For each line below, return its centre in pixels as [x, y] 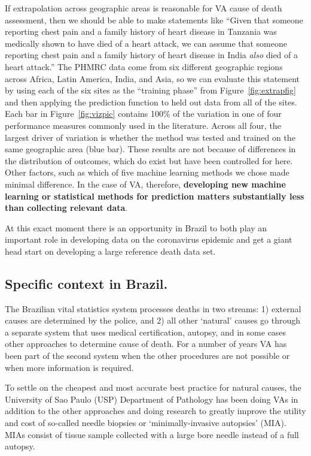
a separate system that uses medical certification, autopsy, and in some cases [146, 332]
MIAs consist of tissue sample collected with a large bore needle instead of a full [152, 434]
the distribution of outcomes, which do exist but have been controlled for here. [149, 160]
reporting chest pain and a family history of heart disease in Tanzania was [141, 31]
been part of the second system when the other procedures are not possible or [147, 356]
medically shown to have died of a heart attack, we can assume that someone [146, 43]
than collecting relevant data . [66, 208]
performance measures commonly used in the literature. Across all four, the [143, 125]
